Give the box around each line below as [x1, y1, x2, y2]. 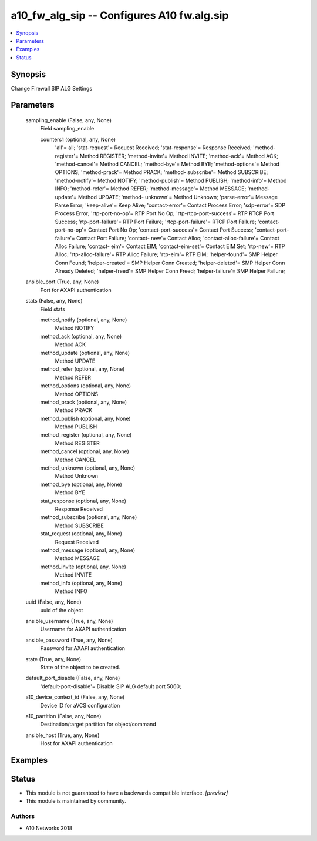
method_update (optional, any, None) [40, 349, 130, 356]
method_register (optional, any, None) [40, 431, 132, 438]
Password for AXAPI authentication [40, 645, 126, 652]
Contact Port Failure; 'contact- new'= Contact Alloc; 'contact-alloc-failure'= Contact [76, 234, 280, 242]
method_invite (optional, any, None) [40, 563, 126, 570]
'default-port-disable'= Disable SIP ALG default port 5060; [40, 682, 181, 690]
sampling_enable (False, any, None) [25, 117, 112, 124]
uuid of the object [40, 607, 83, 614]
